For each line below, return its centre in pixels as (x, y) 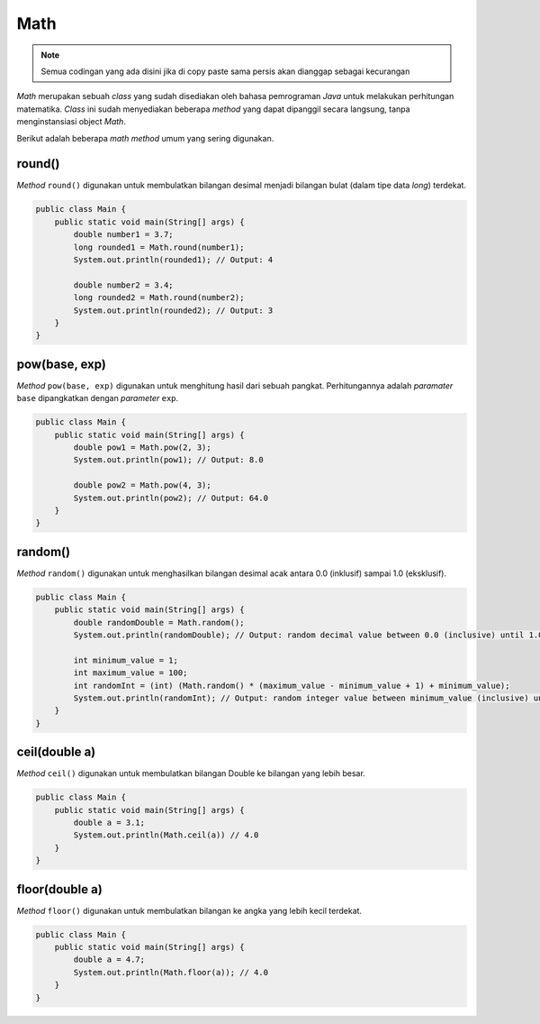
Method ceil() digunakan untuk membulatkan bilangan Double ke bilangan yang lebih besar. (191, 773)
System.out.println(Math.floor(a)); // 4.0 (171, 972)
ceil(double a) (56, 752)
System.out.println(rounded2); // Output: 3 (173, 310)
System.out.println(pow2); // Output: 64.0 (171, 498)
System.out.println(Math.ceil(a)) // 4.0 (166, 835)
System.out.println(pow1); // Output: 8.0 (169, 460)
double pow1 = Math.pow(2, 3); (142, 447)
